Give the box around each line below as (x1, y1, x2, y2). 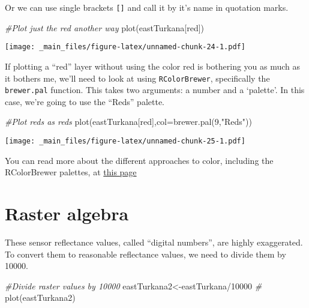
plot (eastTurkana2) (5, 291, 76, 304)
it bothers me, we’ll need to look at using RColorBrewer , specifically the (5, 71, 270, 84)
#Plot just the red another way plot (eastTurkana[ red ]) (5, 21, 205, 34)
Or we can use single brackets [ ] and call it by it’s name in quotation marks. (5, 1, 289, 13)
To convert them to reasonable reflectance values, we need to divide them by (5, 247, 286, 260)
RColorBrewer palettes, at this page (5, 166, 137, 178)
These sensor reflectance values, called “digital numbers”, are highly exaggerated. (5, 235, 303, 248)
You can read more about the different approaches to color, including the (5, 154, 274, 166)
